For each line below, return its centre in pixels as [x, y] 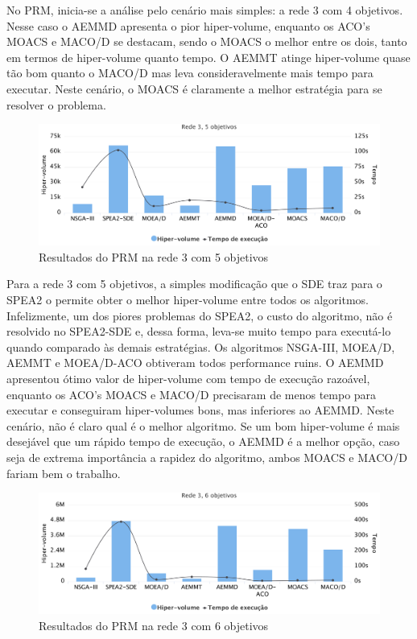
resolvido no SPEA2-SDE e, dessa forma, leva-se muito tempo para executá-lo [199, 331]
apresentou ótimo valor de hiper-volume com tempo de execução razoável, [188, 379]
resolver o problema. [56, 104]
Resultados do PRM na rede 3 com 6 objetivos [154, 625]
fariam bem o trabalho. [64, 473]
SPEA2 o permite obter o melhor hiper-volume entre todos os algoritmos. [188, 300]
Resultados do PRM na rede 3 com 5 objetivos [154, 256]
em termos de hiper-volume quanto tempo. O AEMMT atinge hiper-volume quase [208, 57]
